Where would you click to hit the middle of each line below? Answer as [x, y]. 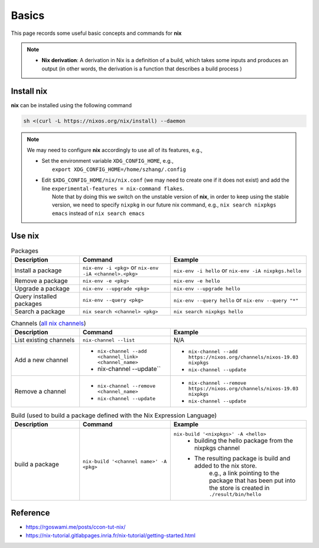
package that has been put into [252, 481]
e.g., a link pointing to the [244, 473]
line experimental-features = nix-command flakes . [113, 188]
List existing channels [45, 340]
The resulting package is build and [242, 458]
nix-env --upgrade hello [207, 288]
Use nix [25, 236]
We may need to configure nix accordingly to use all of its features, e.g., [115, 150]
